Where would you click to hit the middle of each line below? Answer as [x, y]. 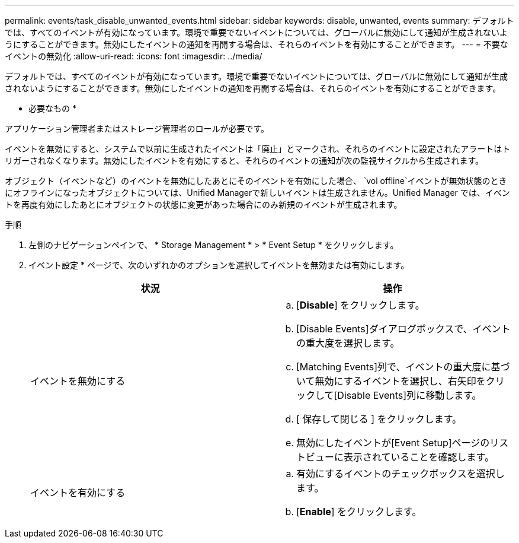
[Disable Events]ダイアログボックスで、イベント [403, 329]
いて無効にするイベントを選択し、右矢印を [391, 381]
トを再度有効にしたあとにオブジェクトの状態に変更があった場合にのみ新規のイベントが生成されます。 [204, 204]
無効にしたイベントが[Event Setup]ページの [393, 443]
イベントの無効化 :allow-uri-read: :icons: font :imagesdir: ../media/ [134, 56]
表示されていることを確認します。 [419, 457]
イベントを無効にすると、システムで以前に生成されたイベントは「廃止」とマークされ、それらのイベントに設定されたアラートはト [258, 149]
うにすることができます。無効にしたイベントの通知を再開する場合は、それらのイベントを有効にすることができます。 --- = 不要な [257, 44]
